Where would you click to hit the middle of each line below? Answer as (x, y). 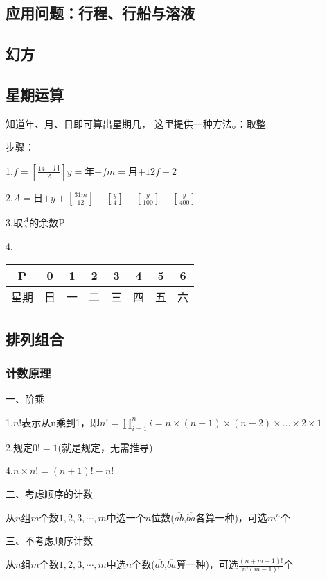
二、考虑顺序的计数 (49, 493)
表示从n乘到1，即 (61, 422)
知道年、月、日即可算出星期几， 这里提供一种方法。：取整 (136, 123)
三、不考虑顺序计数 (49, 540)
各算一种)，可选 (231, 517)
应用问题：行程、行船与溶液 (100, 13)
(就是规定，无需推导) (105, 447)
